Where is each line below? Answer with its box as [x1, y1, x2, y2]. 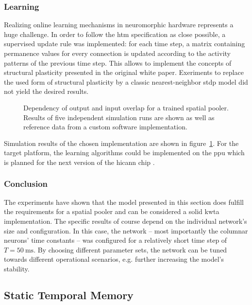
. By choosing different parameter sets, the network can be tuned [34, 244, 227, 254]
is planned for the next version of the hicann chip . [4, 157, 155, 167]
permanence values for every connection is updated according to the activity [4, 48, 231, 58]
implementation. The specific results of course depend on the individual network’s [4, 215, 247, 226]
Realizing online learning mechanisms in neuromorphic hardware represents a [4, 19, 234, 30]
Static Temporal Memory [4, 287, 134, 302]
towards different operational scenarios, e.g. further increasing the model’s [4, 254, 224, 264]
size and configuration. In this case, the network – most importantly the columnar [4, 225, 248, 235]
